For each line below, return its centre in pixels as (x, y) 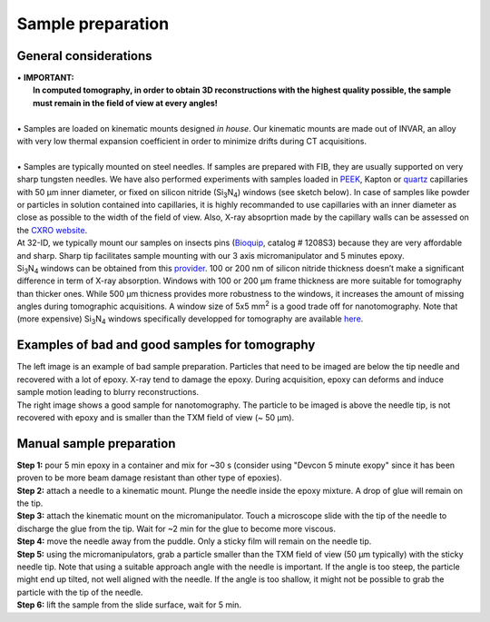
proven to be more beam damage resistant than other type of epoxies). (149, 478)
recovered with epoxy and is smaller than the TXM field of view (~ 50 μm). (156, 417)
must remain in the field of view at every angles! (125, 103)
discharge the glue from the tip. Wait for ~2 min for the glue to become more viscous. (176, 528)
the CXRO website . (52, 230)
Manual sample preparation (96, 444)
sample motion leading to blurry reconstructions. (108, 392)
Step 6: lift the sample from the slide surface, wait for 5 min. (129, 605)
